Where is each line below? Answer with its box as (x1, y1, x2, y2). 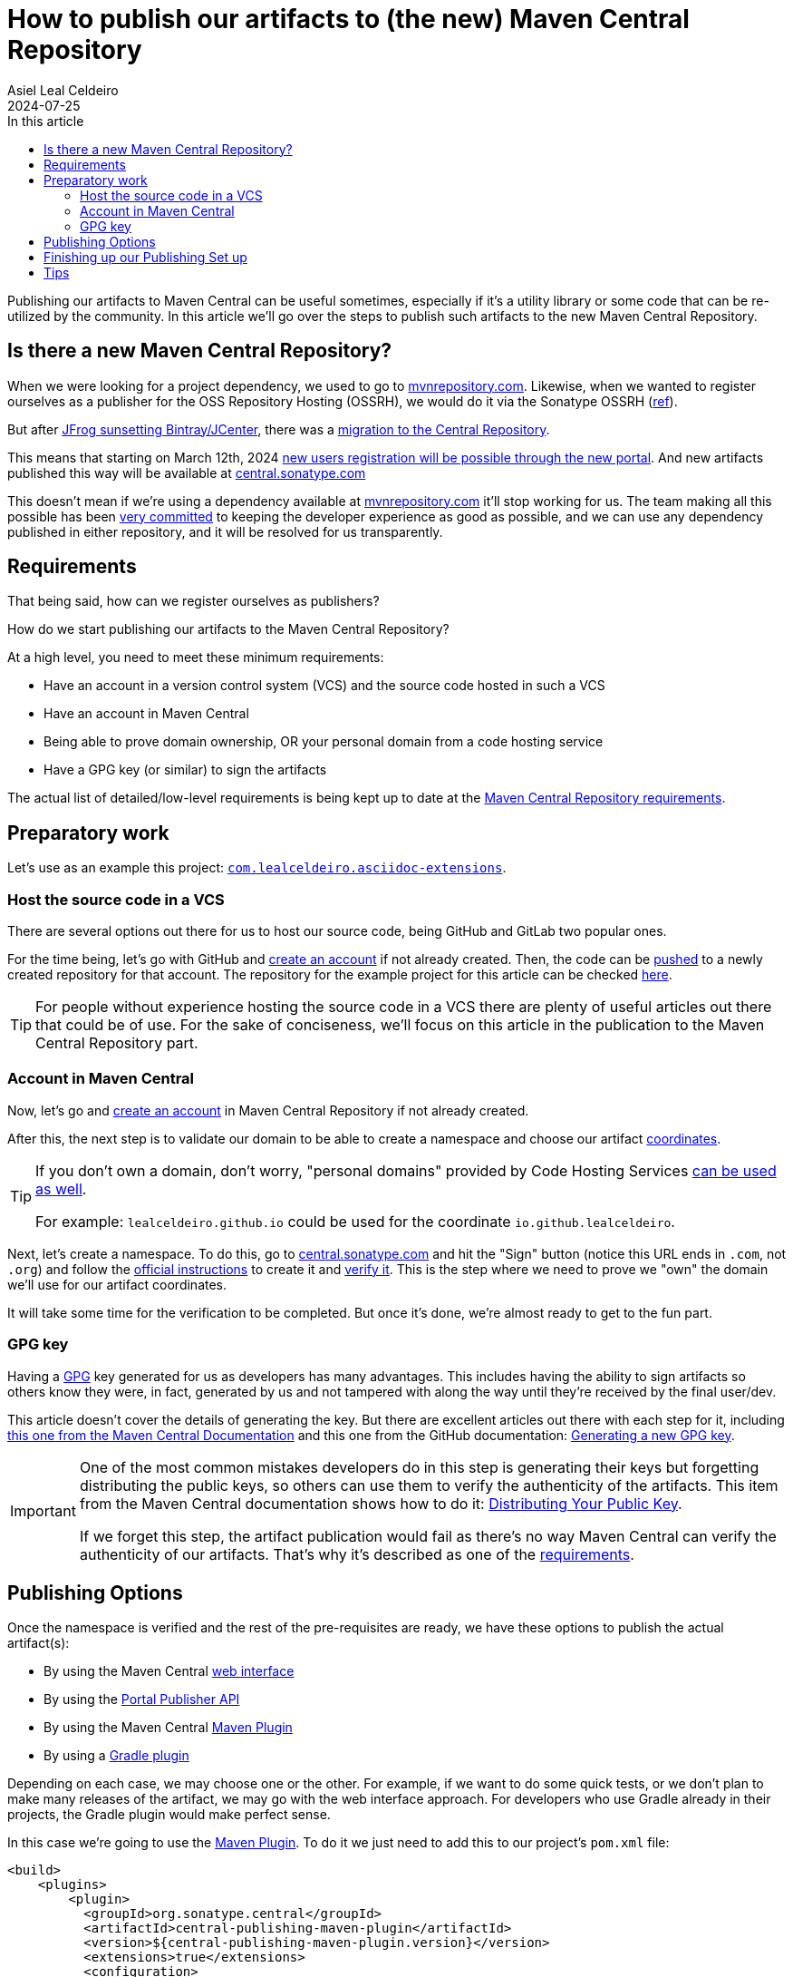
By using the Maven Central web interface (44, 1663, 295, 1680)
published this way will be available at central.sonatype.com (7, 464, 366, 481)
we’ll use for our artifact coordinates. (7, 1276, 227, 1292)
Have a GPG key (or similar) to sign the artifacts (44, 762, 327, 778)
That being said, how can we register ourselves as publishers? (7, 593, 380, 609)
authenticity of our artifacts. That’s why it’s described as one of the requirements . (79, 1544, 634, 1563)
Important (10, 1501, 76, 1520)
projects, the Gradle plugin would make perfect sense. (7, 1807, 331, 1823)
